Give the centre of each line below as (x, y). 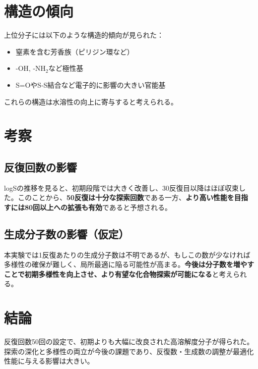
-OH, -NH (31, 68)
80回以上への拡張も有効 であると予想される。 (98, 207)
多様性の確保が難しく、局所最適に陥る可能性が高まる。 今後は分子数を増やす (129, 264)
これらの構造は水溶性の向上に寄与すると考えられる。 (91, 101)
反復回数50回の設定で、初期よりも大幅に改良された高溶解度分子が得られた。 (129, 342)
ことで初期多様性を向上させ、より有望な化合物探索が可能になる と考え (119, 274)
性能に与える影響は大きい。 (49, 361)
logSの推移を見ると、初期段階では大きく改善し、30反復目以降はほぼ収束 (122, 187)
